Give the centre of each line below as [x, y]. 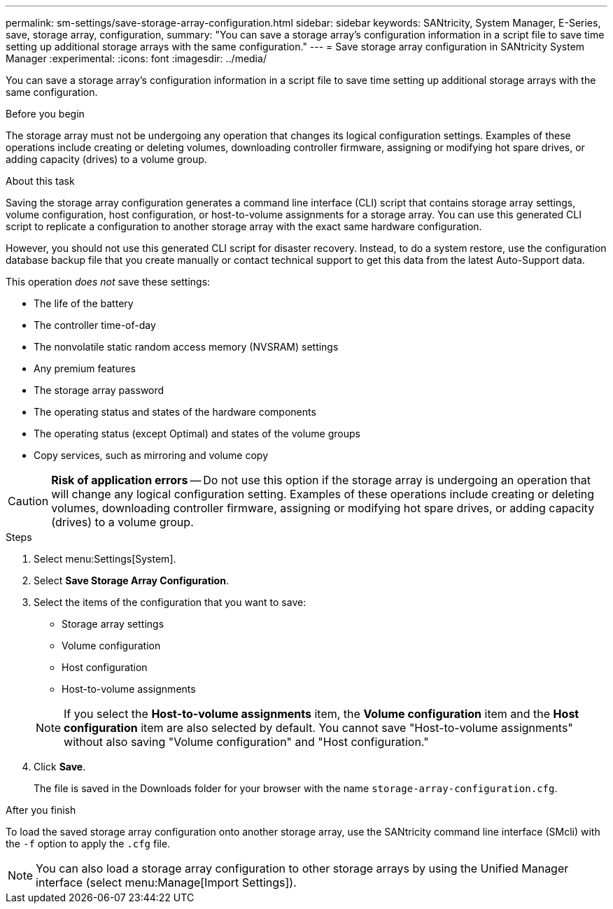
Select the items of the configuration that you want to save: [170, 602]
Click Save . [60, 767]
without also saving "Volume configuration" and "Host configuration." [246, 742]
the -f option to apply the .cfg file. [88, 844]
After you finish [41, 810]
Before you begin [45, 114]
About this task [40, 181]
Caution [28, 501]
